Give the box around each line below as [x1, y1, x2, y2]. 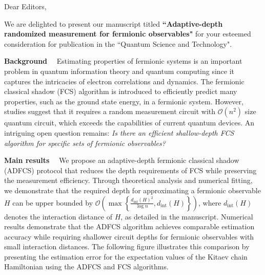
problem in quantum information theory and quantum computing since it [4, 65, 235, 76]
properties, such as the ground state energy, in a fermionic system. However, [4, 96, 243, 106]
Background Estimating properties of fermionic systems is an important [4, 56, 242, 66]
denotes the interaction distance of [4, 211, 112, 222]
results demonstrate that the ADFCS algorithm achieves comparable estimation [4, 221, 255, 232]
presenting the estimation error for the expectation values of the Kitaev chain [4, 251, 248, 262]
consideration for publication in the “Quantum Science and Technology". [4, 38, 232, 49]
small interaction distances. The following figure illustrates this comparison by [4, 241, 250, 252]
